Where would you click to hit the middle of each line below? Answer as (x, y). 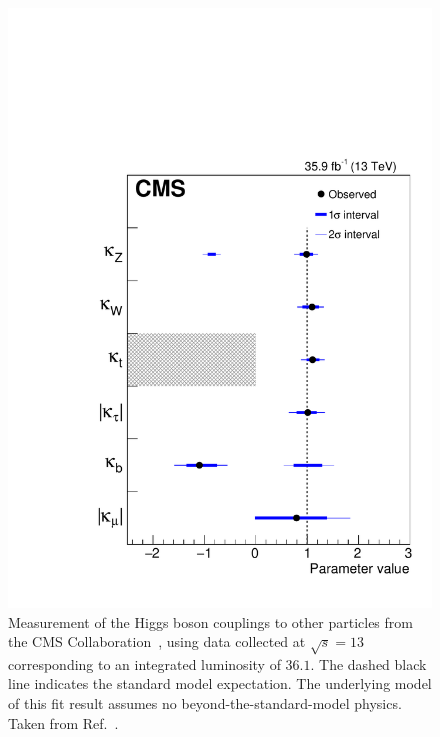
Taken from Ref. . (63, 722)
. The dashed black (368, 663)
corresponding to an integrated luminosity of (144, 663)
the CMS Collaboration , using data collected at (157, 641)
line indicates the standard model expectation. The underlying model (220, 683)
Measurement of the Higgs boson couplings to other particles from (210, 621)
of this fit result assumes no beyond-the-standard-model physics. (205, 703)
